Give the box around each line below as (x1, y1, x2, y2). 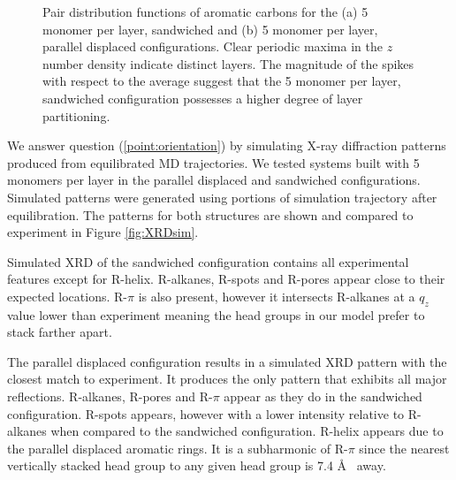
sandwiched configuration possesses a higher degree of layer (42, 88, 363, 107)
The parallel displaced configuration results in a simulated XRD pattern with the (7, 352, 447, 370)
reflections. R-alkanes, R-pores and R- (7, 387, 213, 406)
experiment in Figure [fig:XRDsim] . (7, 223, 199, 241)
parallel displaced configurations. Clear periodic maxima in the (42, 37, 383, 56)
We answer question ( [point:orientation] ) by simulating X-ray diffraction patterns (7, 136, 446, 155)
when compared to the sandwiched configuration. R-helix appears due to (50, 422, 444, 440)
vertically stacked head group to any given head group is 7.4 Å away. (7, 456, 386, 475)
